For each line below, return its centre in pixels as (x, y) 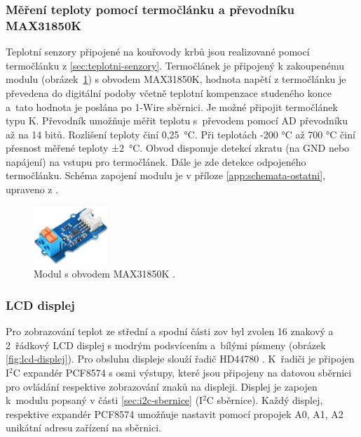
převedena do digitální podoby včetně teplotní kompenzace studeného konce (169, 92)
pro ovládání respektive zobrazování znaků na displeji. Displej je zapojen (162, 386)
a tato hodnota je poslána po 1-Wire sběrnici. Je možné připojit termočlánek (172, 106)
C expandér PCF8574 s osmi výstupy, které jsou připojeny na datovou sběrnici (182, 372)
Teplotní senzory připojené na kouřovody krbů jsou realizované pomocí (158, 52)
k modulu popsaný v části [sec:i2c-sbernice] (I (104, 400)
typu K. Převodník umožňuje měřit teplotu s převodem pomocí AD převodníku (177, 120)
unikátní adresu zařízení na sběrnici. (83, 428)
